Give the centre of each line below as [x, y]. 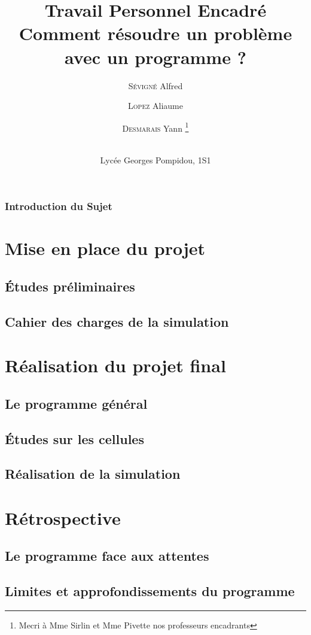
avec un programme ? [155, 57]
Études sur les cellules [74, 438]
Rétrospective [63, 517]
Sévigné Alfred [155, 85]
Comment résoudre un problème [155, 33]
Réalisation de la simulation [93, 474]
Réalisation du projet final [115, 365]
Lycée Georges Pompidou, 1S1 [155, 159]
